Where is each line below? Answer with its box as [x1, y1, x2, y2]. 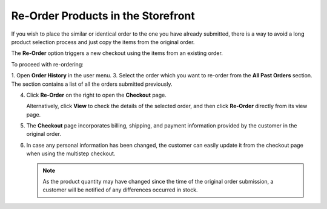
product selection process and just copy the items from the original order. [11, 38, 195, 45]
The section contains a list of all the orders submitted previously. [11, 80, 173, 88]
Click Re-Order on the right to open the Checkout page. [26, 91, 167, 98]
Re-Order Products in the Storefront [11, 9, 195, 22]
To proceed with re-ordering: [11, 60, 84, 68]
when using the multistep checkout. [26, 150, 116, 157]
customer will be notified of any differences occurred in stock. [42, 186, 198, 193]
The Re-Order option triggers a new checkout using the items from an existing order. [11, 50, 223, 57]
